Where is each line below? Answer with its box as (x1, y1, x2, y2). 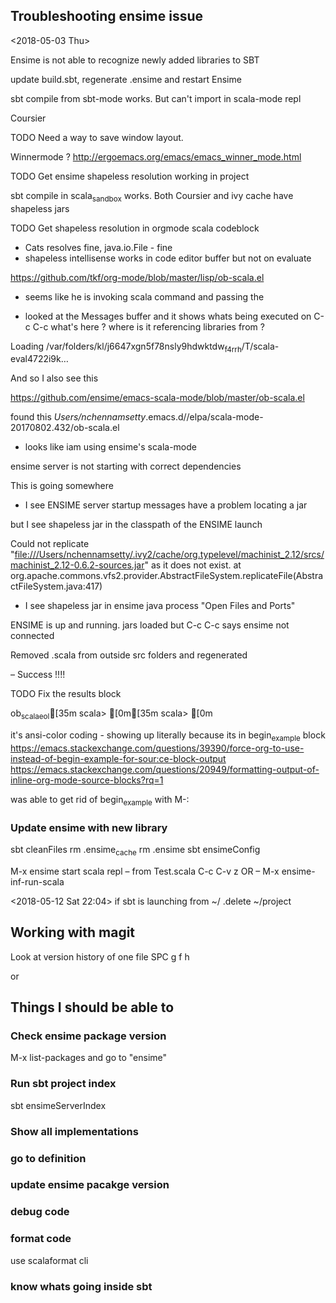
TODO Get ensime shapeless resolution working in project (10, 170, 250, 182)
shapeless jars (10, 202, 70, 214)
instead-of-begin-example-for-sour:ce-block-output (10, 753, 227, 764)
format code (10, 1232, 72, 1246)
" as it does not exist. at (144, 559, 242, 571)
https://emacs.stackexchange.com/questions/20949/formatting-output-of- (10, 764, 320, 775)
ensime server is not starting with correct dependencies (10, 460, 242, 473)
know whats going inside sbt (10, 1279, 153, 1293)
